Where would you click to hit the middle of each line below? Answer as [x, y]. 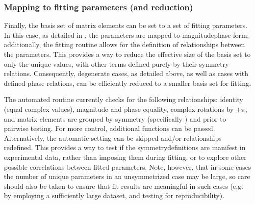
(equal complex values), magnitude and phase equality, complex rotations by [119, 109]
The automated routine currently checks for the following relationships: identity [124, 99]
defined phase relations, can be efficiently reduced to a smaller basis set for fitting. [127, 83]
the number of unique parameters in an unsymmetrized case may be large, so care [127, 176]
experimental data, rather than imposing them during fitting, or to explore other [125, 157]
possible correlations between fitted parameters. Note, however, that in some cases [127, 166]
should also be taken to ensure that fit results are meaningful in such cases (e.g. [124, 186]
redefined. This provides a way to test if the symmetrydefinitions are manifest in [125, 147]
